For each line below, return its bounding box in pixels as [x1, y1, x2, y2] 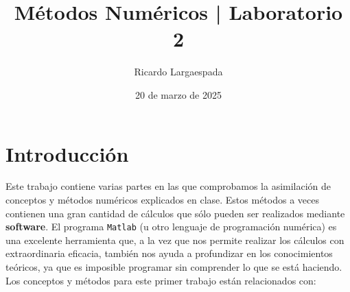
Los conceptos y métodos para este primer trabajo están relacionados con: [5, 273, 316, 287]
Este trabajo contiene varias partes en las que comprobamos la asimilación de [5, 179, 331, 193]
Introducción [5, 139, 129, 167]
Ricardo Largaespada [134, 64, 223, 79]
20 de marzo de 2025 [135, 87, 222, 101]
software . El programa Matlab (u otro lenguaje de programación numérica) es [5, 219, 337, 234]
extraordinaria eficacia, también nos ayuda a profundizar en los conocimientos [5, 246, 333, 260]
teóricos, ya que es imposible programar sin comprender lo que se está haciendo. [5, 260, 342, 274]
